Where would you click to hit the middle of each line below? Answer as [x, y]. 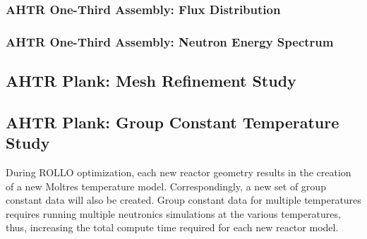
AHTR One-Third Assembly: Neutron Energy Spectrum [170, 41]
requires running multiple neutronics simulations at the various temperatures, [173, 213]
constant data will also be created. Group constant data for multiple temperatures [183, 200]
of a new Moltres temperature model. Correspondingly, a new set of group [166, 186]
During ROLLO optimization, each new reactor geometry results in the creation [179, 172]
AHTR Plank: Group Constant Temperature [173, 122]
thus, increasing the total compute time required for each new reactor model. [172, 227]
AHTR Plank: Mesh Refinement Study [151, 81]
